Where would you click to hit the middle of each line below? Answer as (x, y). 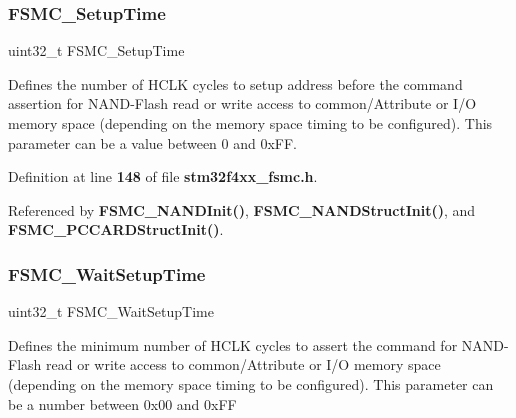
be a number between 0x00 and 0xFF (122, 403)
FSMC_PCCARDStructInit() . (116, 229)
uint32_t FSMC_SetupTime (96, 50)
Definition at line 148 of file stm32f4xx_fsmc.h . (163, 176)
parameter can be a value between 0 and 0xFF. (153, 142)
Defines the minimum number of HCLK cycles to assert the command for (233, 344)
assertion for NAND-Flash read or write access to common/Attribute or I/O (242, 103)
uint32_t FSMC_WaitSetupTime (111, 311)
